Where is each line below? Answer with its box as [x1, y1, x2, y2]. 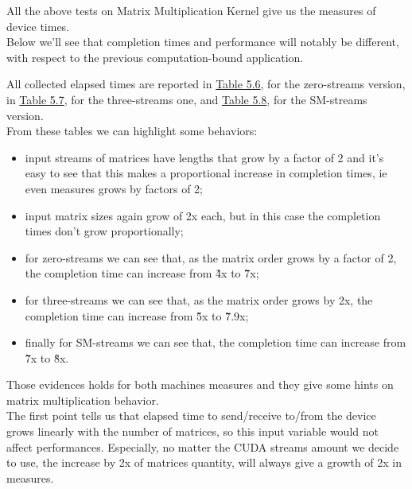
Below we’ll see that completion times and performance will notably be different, [6, 33, 399, 50]
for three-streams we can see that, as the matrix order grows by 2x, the [25, 291, 373, 308]
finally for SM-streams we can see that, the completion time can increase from [25, 334, 406, 351]
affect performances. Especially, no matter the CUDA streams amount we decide [6, 438, 399, 455]
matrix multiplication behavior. [6, 391, 159, 408]
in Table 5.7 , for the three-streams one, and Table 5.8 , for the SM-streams [6, 91, 367, 107]
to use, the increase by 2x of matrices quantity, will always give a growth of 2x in [6, 454, 402, 471]
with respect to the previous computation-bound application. [6, 49, 304, 65]
